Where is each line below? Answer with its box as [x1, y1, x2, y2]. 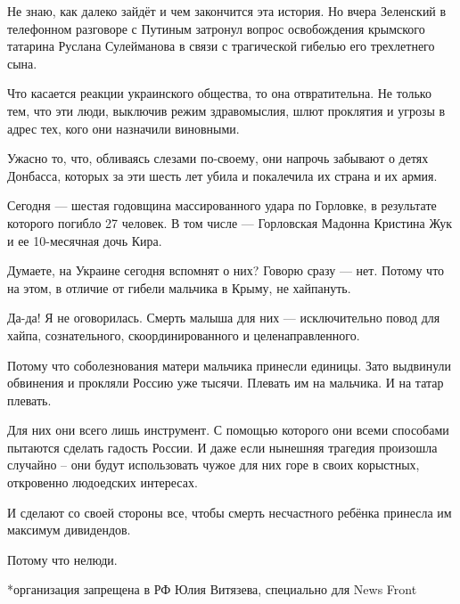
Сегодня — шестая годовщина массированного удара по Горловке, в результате [7, 196, 437, 215]
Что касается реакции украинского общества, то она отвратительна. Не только [7, 84, 431, 102]
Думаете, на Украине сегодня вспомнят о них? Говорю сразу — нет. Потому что [7, 261, 445, 280]
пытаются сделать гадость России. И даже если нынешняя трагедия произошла [7, 437, 438, 456]
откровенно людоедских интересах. [7, 473, 198, 492]
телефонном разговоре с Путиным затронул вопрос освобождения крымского [7, 19, 425, 37]
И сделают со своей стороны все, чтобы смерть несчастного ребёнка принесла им [7, 502, 452, 521]
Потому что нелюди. [7, 550, 118, 568]
